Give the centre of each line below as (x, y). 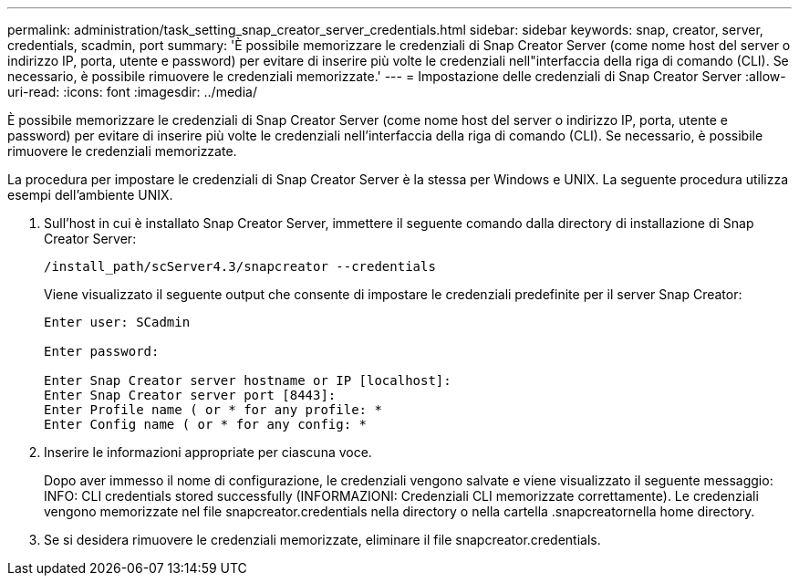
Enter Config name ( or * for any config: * (206, 424)
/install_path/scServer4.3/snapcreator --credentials (240, 266)
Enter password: (102, 351)
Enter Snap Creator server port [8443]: (190, 395)
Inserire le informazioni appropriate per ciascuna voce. (208, 452)
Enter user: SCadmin (117, 322)
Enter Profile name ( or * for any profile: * (213, 410)
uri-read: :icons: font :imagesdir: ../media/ (132, 92)
